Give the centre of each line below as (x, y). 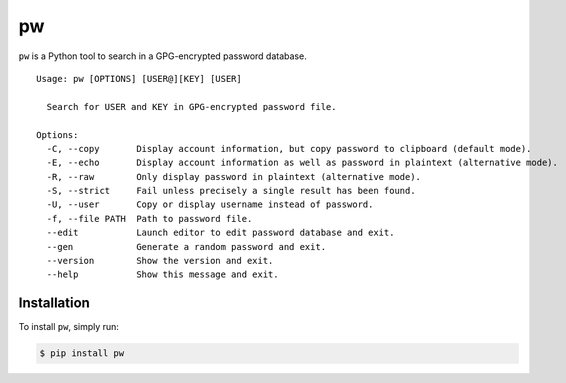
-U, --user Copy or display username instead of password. (210, 204)
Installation (54, 303)
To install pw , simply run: (69, 327)
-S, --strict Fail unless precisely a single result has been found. (231, 191)
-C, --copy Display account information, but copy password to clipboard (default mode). (289, 148)
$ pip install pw (82, 353)
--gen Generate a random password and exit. (186, 246)
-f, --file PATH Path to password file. (149, 218)
